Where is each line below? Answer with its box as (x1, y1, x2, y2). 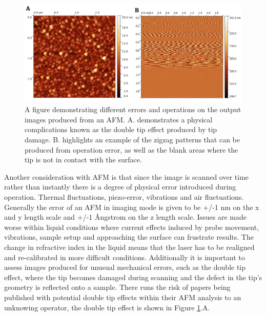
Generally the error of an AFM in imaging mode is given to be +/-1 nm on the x (4, 201, 259, 212)
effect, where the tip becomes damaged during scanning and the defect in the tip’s (4, 271, 262, 282)
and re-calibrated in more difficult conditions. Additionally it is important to (4, 251, 245, 262)
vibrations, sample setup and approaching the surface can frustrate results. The (4, 231, 254, 242)
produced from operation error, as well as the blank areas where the (25, 144, 238, 155)
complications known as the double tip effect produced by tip (25, 124, 217, 135)
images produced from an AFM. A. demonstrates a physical (25, 114, 213, 124)
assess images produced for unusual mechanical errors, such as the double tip (4, 262, 246, 272)
